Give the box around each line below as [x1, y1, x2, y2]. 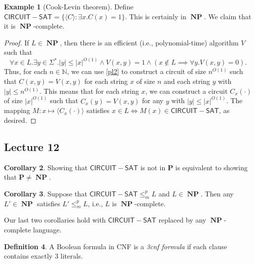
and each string [163, 76, 210, 86]
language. [33, 224, 62, 234]
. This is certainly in [125, 11, 186, 21]
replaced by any [158, 215, 206, 225]
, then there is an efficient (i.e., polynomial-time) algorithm [60, 37, 239, 47]
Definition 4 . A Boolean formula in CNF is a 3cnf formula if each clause [4, 241, 227, 251]
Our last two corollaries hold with [4, 215, 106, 225]
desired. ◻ [4, 114, 36, 125]
